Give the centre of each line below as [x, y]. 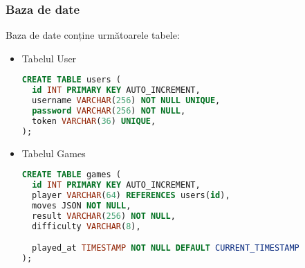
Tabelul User [49, 58]
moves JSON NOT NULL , [82, 205]
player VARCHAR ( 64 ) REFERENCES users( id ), [131, 195]
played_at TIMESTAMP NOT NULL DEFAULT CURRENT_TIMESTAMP [166, 248]
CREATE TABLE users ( [71, 80]
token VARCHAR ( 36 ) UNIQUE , [94, 121]
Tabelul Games [54, 153]
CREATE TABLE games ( [71, 175]
